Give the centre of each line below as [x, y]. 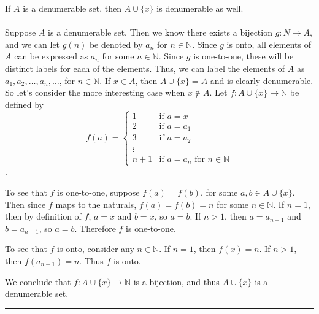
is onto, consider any [96, 249]
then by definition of [43, 216]
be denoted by [116, 44]
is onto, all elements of [269, 44]
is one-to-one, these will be [244, 56]
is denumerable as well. [200, 8]
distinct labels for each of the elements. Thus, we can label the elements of [145, 68]
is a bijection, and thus [176, 281]
